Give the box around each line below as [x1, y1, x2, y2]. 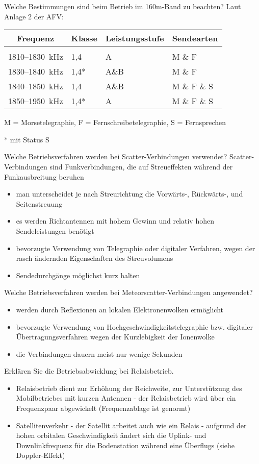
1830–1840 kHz [8, 65, 63, 78]
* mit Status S [4, 134, 49, 144]
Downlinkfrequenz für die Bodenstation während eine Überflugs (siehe [16, 439, 235, 450]
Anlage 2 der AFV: [4, 11, 64, 21]
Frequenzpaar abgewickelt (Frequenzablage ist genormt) [16, 403, 191, 413]
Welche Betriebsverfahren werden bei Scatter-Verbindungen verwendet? [4, 151, 227, 162]
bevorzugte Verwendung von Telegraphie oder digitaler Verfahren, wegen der [16, 242, 255, 253]
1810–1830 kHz [8, 51, 63, 63]
